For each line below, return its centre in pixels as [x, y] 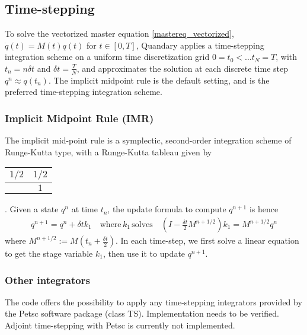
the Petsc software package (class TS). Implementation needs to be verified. [142, 313]
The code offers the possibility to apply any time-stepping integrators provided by [153, 301]
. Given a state [32, 209]
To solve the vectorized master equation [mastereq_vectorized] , [119, 33]
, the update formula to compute [167, 209]
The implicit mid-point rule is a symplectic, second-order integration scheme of [148, 140]
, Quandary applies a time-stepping [200, 45]
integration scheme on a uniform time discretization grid [107, 57]
